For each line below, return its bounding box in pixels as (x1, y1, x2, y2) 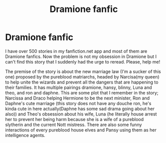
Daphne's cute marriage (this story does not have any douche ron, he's (5, 100, 152, 106)
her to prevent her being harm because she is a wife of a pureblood (5, 116, 144, 122)
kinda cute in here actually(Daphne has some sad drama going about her (5, 105, 155, 111)
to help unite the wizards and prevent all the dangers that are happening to (5, 79, 159, 85)
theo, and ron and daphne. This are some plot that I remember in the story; (5, 89, 159, 95)
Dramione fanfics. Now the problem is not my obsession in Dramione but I (5, 53, 157, 59)
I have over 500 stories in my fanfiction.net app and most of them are (5, 48, 148, 54)
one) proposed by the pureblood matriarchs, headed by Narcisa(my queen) (5, 73, 160, 79)
